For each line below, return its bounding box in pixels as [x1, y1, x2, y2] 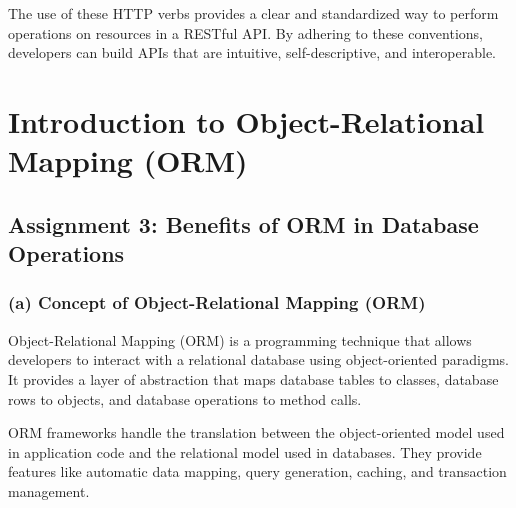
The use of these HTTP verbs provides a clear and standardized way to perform [8, 3, 499, 23]
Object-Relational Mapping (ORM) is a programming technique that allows [8, 329, 472, 350]
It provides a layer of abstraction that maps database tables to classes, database [8, 368, 499, 389]
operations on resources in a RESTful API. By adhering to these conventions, [8, 22, 483, 43]
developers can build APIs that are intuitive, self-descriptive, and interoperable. [8, 42, 497, 63]
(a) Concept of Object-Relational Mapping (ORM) [8, 290, 426, 315]
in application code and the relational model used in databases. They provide [8, 441, 482, 462]
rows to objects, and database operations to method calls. [8, 388, 362, 409]
